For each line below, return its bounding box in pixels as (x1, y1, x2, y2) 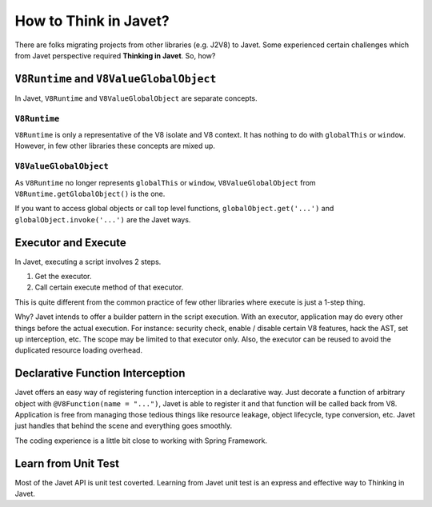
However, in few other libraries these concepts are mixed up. (14, 141, 216, 151)
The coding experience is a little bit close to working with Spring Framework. (14, 436, 268, 445)
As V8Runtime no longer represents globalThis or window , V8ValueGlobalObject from (14, 178, 316, 187)
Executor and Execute (14, 236, 127, 250)
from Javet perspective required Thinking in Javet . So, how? (14, 50, 216, 60)
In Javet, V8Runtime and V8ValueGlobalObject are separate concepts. (14, 93, 258, 103)
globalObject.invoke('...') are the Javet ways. (14, 214, 191, 224)
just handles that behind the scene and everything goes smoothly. (14, 421, 233, 431)
